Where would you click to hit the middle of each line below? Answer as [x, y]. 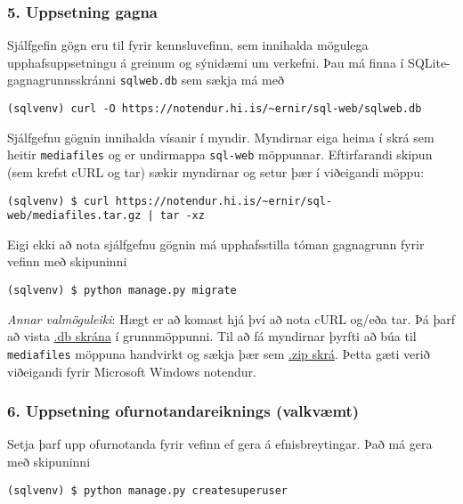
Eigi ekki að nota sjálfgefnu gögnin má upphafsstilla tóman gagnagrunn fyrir [216, 244]
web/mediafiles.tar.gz [74, 216]
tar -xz [182, 216]
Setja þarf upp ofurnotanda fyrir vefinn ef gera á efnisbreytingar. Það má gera [220, 444]
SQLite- [429, 62]
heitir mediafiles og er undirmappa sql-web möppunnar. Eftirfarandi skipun [220, 154]
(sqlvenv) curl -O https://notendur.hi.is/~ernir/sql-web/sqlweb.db [215, 109]
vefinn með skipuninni [67, 261]
